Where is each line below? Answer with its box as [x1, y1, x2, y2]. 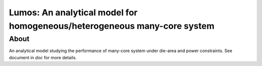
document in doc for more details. [9, 55, 77, 60]
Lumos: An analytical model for [9, 7, 138, 18]
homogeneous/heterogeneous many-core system [9, 21, 214, 31]
